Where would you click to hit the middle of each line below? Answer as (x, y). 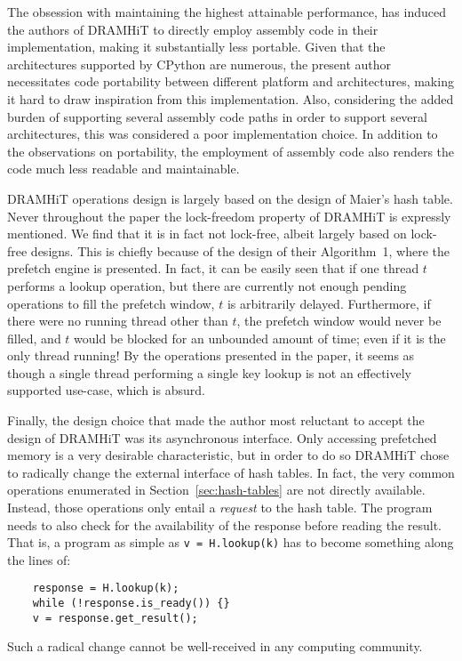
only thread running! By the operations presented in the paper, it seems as (211, 355)
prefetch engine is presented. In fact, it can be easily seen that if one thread (213, 268)
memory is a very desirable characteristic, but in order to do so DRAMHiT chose (228, 455)
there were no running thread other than (118, 321)
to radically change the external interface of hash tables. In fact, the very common (231, 472)
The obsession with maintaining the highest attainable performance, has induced (227, 12)
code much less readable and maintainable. (123, 169)
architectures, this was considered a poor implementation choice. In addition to (223, 134)
